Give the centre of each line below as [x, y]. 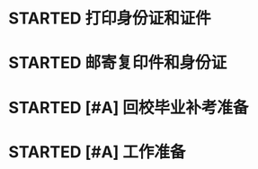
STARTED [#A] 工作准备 [97, 151]
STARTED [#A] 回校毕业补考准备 [129, 107]
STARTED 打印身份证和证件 [110, 18]
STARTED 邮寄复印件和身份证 [118, 63]
